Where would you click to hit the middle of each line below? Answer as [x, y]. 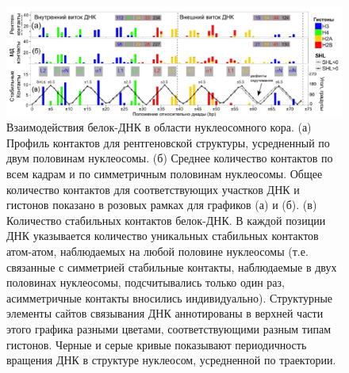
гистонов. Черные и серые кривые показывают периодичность [157, 344]
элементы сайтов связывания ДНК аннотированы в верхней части [165, 313]
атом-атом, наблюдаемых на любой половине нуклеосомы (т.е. [157, 251]
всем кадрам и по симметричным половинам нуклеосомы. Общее [165, 174]
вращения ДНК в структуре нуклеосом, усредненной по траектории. [171, 360]
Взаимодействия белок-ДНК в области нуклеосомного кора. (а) [159, 127]
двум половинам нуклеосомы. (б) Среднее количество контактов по [170, 158]
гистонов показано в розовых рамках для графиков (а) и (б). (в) [162, 205]
